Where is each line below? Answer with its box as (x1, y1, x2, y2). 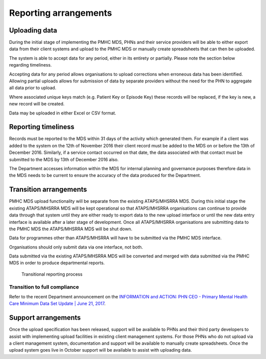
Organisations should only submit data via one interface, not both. (9, 244, 143, 250)
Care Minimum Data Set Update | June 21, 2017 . (9, 301, 106, 307)
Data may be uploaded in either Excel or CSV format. (9, 110, 117, 116)
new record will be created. (9, 101, 65, 107)
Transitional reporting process (21, 271, 83, 277)
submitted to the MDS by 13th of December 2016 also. (9, 156, 119, 162)
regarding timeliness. (9, 62, 52, 68)
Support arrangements (9, 314, 81, 322)
